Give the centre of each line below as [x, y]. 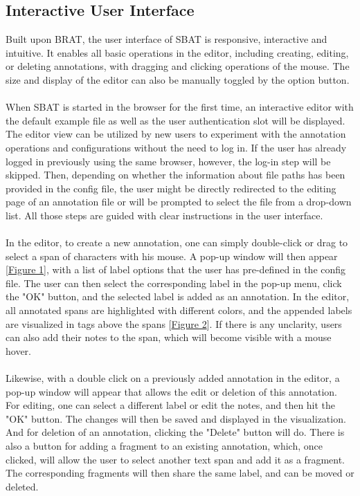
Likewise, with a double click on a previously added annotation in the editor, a [173, 378]
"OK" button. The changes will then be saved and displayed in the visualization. [176, 418]
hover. [18, 350]
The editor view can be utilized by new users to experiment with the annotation [176, 134]
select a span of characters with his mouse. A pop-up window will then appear [172, 256]
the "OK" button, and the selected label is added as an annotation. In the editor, [178, 296]
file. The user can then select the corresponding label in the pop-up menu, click [174, 283]
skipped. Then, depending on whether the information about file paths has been [175, 175]
